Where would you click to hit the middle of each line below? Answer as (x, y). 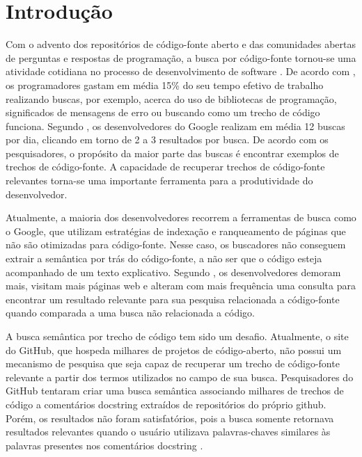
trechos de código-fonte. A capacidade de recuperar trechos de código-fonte (165, 167)
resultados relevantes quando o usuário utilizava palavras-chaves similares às (168, 432)
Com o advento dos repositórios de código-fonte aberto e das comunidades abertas (181, 44)
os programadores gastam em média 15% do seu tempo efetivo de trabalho (165, 85)
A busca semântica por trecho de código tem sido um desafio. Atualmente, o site (177, 336)
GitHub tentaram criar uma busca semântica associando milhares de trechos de (175, 391)
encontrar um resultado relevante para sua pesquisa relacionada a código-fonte (173, 299)
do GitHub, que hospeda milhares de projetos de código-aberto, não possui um (174, 350)
